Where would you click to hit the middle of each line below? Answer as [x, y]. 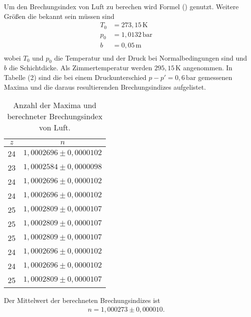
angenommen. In [208, 68]
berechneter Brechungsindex [55, 116]
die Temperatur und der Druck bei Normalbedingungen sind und [151, 57]
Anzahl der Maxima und [55, 105]
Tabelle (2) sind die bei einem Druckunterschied [75, 77]
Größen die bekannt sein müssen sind [59, 16]
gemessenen [215, 77]
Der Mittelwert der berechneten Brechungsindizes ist [82, 300]
